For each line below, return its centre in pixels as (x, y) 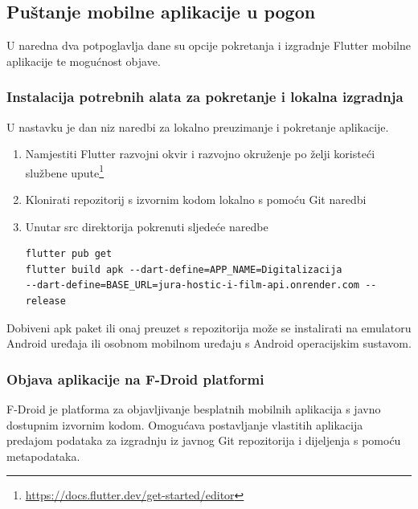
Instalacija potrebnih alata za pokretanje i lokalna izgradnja (205, 97)
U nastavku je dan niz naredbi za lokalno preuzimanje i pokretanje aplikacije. (198, 126)
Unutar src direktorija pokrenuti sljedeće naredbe (147, 226)
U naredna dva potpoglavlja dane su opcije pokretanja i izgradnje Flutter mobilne (209, 45)
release (45, 301)
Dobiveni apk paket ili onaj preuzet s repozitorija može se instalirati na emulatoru (209, 327)
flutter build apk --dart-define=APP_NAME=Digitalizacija (184, 269)
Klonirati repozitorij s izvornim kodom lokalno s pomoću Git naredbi (196, 200)
